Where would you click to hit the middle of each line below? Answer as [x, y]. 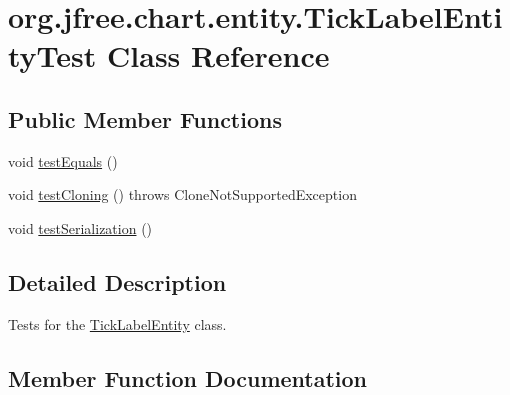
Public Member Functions [145, 118]
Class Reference [218, 55]
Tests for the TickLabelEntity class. [117, 323]
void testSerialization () [80, 227]
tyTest [52, 55]
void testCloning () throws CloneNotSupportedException [182, 194]
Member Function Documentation [188, 377]
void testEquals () [63, 160]
